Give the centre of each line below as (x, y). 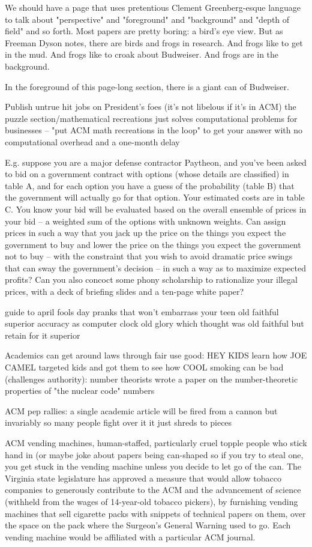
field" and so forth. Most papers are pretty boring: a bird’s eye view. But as (144, 31)
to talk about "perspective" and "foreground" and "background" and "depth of (147, 19)
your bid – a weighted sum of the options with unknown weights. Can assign (145, 221)
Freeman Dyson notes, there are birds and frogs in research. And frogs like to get (154, 42)
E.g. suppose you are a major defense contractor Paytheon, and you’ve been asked (156, 162)
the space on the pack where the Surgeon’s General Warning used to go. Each (148, 525)
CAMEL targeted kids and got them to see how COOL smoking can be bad (144, 367)
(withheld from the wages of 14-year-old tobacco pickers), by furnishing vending (151, 501)
